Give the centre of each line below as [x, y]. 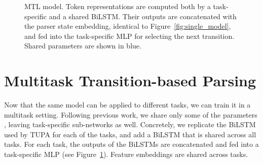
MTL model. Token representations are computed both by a [118, 6]
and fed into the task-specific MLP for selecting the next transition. [129, 36]
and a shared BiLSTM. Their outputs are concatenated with [143, 16]
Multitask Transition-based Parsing [130, 80]
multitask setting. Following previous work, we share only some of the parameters [131, 114]
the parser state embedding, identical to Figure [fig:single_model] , [128, 26]
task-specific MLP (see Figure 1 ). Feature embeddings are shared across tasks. [126, 154]
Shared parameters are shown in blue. [83, 46]
